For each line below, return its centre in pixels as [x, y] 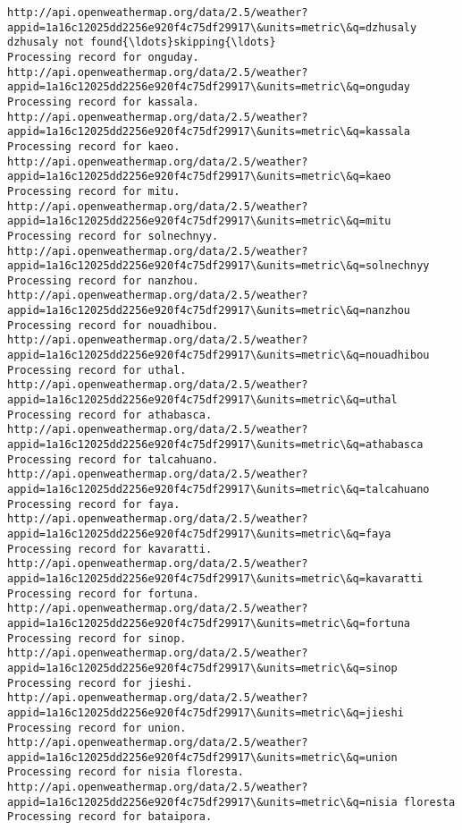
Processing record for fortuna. [103, 593]
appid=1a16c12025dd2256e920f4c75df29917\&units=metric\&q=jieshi [206, 712]
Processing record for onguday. [103, 57]
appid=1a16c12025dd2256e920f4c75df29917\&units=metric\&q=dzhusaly [212, 27]
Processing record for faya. [94, 504]
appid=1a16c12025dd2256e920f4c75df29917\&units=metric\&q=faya [199, 534]
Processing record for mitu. [94, 191]
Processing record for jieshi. [100, 683]
